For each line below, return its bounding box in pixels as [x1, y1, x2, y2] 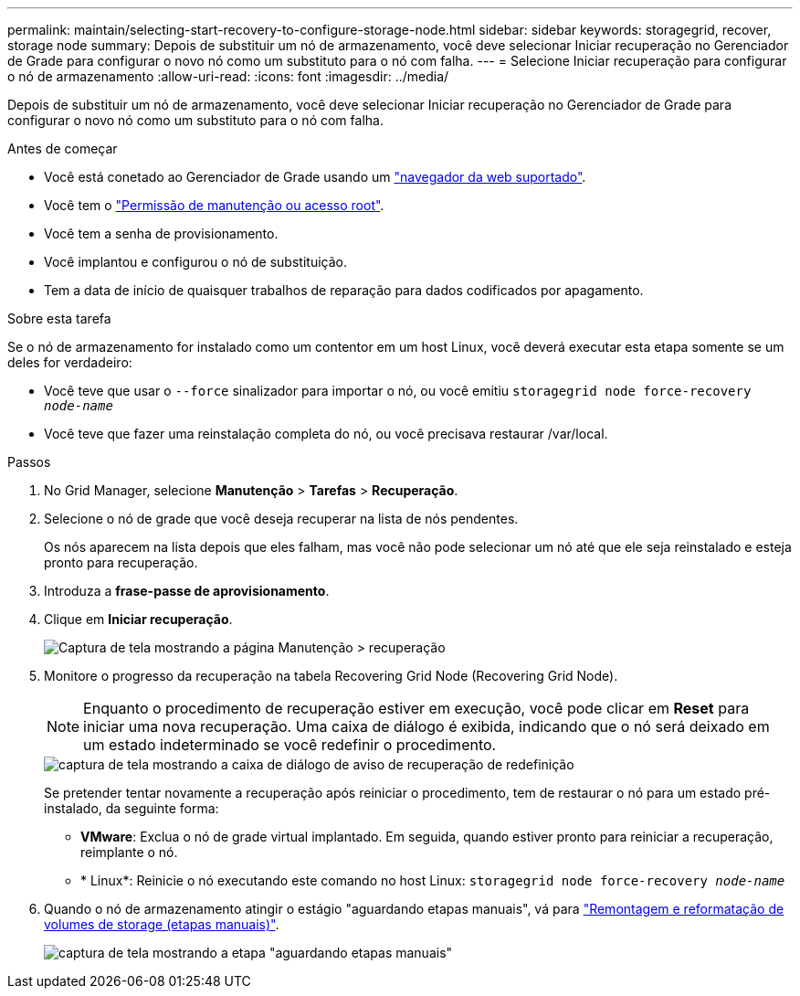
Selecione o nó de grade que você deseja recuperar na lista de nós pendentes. [44, 511, 519, 526]
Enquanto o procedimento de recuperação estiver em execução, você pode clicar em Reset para [83, 699, 750, 717]
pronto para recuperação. [44, 555, 198, 570]
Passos [7, 454, 51, 470]
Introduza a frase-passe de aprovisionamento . [44, 583, 330, 599]
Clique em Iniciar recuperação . [44, 611, 233, 627]
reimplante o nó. [80, 844, 178, 860]
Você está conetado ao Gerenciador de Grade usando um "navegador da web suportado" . [44, 169, 586, 185]
